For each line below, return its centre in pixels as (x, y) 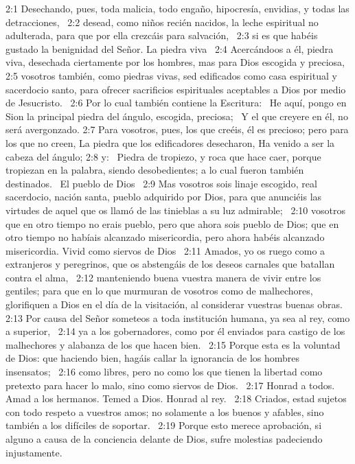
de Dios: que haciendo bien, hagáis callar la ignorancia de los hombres (153, 358)
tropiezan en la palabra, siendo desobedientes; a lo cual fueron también (155, 170)
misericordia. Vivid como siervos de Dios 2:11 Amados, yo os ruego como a (165, 250)
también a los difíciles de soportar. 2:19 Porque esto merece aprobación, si (164, 425)
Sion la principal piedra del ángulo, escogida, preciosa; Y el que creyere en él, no (177, 116)
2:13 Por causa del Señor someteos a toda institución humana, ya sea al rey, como (178, 317)
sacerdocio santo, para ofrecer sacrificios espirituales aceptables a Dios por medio (176, 89)
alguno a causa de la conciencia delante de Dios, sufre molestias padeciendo (164, 439)
